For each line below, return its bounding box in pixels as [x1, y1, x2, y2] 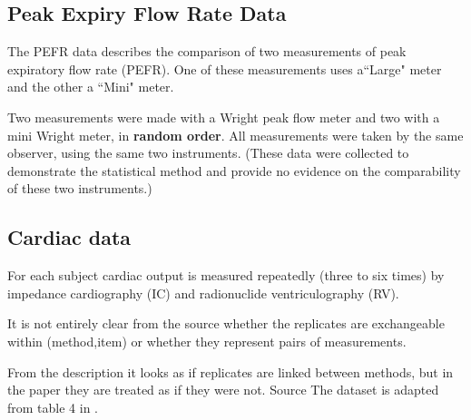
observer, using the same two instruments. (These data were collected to [7, 143, 409, 162]
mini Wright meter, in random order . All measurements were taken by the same [7, 125, 464, 144]
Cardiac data [7, 223, 132, 251]
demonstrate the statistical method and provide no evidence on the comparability [7, 161, 461, 180]
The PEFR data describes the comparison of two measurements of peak [7, 42, 407, 61]
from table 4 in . [7, 397, 99, 416]
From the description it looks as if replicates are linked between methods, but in [7, 362, 454, 381]
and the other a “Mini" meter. [7, 77, 174, 96]
